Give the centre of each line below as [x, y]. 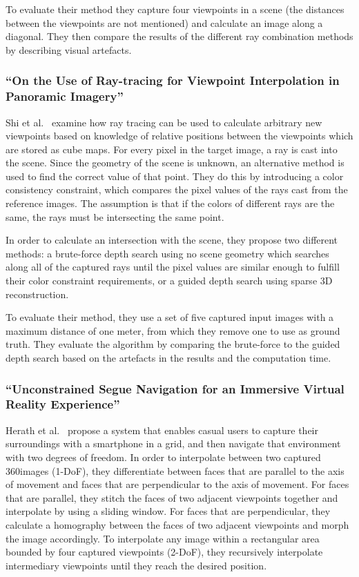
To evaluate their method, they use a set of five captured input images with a [170, 317]
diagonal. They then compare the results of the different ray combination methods [179, 36]
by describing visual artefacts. [69, 49]
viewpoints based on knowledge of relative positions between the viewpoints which [179, 136]
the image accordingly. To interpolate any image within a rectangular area [163, 538]
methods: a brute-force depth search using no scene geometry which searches [167, 253]
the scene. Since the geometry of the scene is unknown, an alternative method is [175, 163]
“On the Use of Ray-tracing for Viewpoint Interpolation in [173, 80]
